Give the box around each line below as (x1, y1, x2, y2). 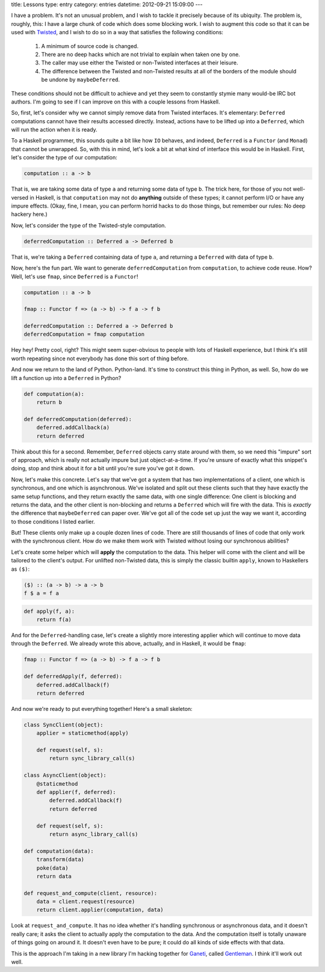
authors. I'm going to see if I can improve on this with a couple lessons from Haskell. (11, 98, 220, 105)
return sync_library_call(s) (49, 755, 135, 762)
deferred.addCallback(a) (36, 424, 110, 431)
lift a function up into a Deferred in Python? (11, 374, 122, 381)
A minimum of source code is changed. (41, 42, 138, 49)
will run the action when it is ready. (11, 126, 97, 134)
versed (11, 194, 29, 201)
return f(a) (36, 616, 72, 623)
